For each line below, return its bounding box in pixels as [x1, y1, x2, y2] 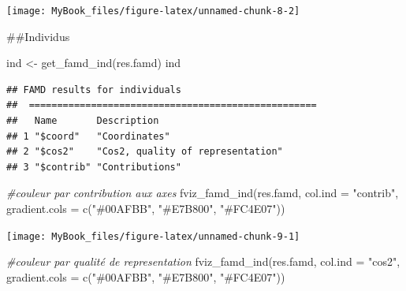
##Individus [6, 28, 70, 44]
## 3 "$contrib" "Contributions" [6, 161, 181, 173]
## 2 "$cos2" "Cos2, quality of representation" [6, 146, 283, 158]
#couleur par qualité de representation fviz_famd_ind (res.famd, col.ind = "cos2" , [6, 253, 400, 270]
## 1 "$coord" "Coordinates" [6, 130, 170, 142]
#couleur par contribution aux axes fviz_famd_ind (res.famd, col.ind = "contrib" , [6, 185, 399, 201]
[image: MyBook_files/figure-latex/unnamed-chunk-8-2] [6, 6, 300, 17]
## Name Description [6, 115, 159, 127]
